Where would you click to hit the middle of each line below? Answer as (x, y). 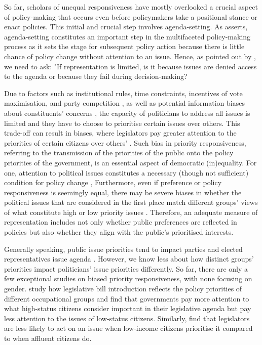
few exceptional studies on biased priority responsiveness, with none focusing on (128, 278)
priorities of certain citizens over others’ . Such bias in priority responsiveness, (125, 142)
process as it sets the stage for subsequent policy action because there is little (124, 46)
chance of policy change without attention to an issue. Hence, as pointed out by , (130, 56)
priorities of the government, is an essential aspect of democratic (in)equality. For (130, 162)
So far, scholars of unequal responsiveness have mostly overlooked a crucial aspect (131, 7)
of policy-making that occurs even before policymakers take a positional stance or (131, 16)
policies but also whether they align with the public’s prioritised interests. (119, 232)
